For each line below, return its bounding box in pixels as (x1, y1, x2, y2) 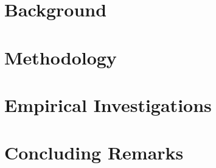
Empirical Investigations (4, 92, 212, 117)
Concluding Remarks (4, 140, 184, 165)
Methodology (4, 44, 117, 69)
